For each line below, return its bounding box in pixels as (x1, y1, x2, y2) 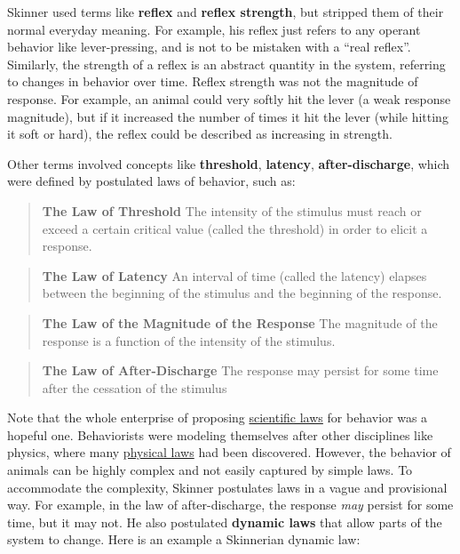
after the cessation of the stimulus (42, 378, 227, 397)
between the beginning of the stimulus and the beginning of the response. (42, 284, 442, 302)
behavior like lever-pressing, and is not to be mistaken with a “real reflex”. (7, 37, 411, 56)
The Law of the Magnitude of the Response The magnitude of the (42, 313, 438, 332)
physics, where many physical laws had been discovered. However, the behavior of (7, 443, 451, 462)
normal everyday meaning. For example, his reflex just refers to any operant (7, 20, 421, 38)
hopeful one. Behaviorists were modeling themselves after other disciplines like (7, 425, 433, 444)
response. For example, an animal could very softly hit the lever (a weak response (7, 89, 451, 108)
